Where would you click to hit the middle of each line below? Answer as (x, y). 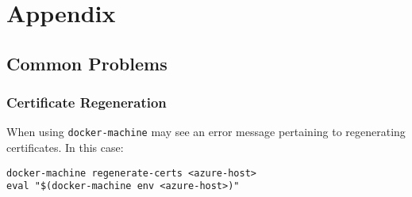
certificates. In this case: (65, 148)
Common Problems (87, 63)
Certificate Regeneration (87, 102)
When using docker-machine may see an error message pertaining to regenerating (206, 132)
